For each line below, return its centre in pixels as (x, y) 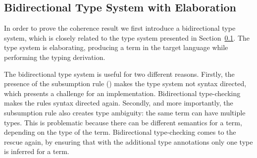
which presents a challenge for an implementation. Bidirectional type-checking (122, 93)
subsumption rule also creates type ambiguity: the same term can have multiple (125, 112)
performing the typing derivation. (55, 57)
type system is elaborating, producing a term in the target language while (116, 47)
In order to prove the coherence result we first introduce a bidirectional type (120, 28)
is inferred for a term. (37, 151)
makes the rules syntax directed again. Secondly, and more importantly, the (119, 103)
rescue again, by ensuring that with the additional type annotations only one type (128, 141)
